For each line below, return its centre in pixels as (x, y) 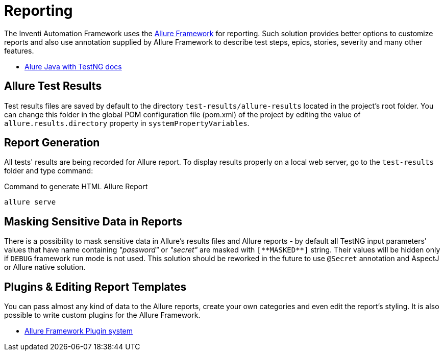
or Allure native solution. (45, 267)
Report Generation (52, 143)
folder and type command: (49, 171)
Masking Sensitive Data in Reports (93, 221)
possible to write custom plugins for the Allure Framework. (102, 315)
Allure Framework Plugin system (79, 331)
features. (19, 50)
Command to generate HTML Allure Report (76, 187)
